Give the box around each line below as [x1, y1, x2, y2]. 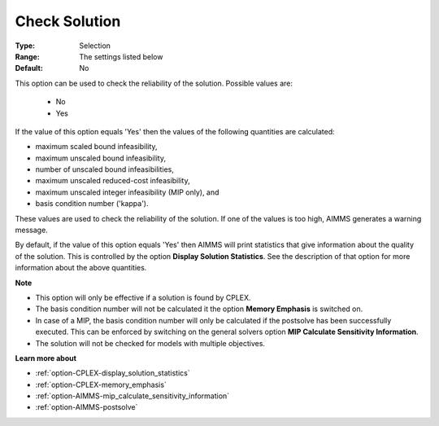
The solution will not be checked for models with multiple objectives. [35, 338, 266, 348]
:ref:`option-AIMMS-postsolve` [35, 402, 138, 412]
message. [15, 225, 48, 235]
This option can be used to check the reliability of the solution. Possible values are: [15, 78, 293, 88]
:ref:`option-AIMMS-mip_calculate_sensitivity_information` [35, 391, 230, 401]
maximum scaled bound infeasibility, [35, 142, 158, 152]
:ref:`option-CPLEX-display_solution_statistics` [35, 368, 190, 378]
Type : [15, 41, 36, 51]
